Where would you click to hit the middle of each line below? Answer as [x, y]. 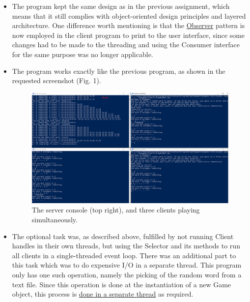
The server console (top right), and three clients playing [116, 210]
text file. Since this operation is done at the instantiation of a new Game [122, 284]
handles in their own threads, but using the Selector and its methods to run [126, 246]
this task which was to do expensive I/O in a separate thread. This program [127, 265]
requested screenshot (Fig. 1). [56, 80]
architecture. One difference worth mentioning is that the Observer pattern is [128, 25]
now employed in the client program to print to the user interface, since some [128, 35]
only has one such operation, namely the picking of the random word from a [127, 275]
